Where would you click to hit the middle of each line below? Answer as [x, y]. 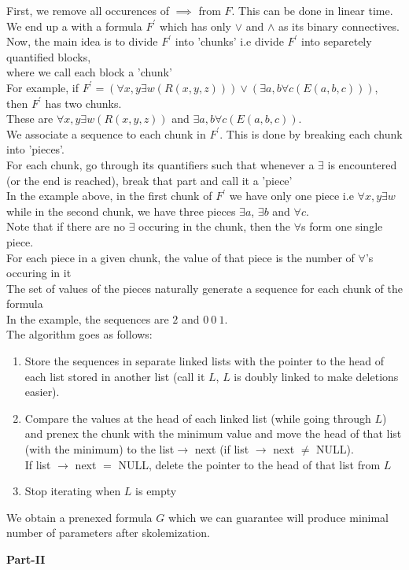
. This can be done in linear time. [312, 10]
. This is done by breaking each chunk [311, 133]
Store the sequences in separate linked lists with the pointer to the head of [204, 361]
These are [30, 118]
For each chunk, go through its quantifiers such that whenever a [160, 164]
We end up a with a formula [74, 26]
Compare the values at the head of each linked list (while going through [198, 418]
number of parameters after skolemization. [108, 533]
